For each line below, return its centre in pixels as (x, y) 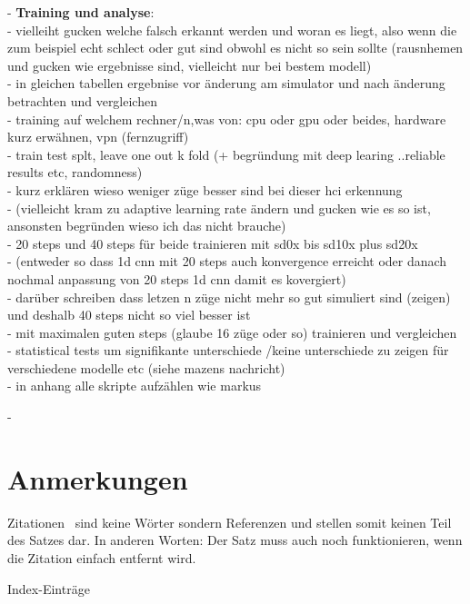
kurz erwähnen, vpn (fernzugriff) (98, 137)
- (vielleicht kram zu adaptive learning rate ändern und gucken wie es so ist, (219, 208)
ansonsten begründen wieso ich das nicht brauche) (147, 226)
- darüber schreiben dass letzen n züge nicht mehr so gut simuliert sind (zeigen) (229, 297)
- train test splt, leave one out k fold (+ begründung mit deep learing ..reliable (226, 154)
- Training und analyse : (81, 12)
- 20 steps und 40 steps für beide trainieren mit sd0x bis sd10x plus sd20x (213, 243)
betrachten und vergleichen (82, 100)
